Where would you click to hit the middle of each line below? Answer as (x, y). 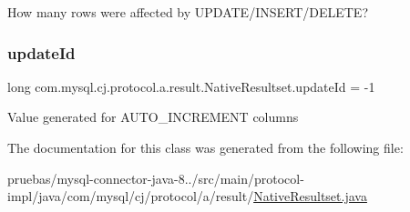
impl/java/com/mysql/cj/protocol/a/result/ (131, 196)
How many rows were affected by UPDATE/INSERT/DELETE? (188, 12)
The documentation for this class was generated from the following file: (205, 147)
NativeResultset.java (310, 196)
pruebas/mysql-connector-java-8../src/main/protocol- (156, 178)
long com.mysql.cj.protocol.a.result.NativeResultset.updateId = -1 (191, 86)
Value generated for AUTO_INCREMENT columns (153, 117)
